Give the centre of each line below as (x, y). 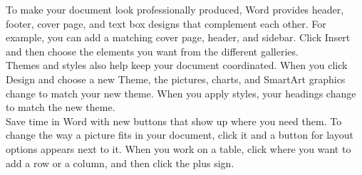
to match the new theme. (61, 107)
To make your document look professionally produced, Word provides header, (175, 9)
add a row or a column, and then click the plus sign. (120, 163)
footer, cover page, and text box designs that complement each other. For (166, 23)
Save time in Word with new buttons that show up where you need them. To (174, 121)
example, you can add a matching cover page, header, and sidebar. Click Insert (178, 37)
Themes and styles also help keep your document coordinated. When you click (177, 65)
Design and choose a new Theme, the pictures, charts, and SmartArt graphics (176, 79)
